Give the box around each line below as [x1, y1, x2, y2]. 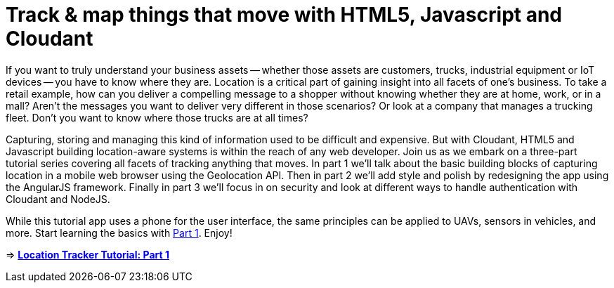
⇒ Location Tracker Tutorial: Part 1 [6, 248, 169, 261]
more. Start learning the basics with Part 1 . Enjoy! [6, 226, 233, 239]
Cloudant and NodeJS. [6, 192, 110, 205]
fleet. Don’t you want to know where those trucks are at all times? [6, 111, 308, 124]
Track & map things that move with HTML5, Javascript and [6, 3, 562, 27]
